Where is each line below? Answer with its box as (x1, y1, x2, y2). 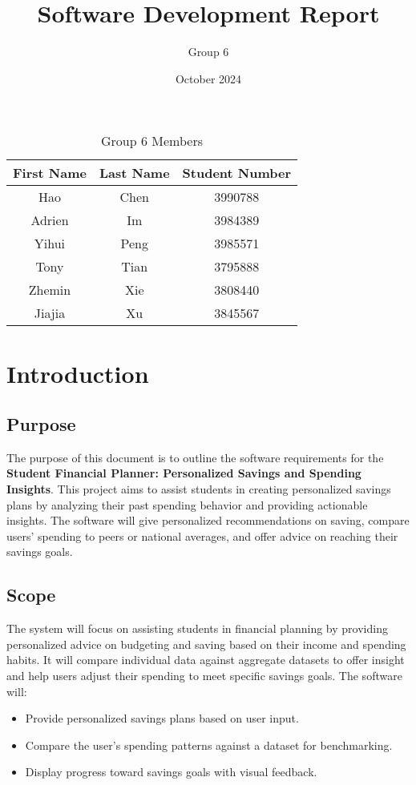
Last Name (99, 163, 170, 183)
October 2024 (175, 70, 242, 87)
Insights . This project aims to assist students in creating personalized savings (6, 481, 391, 497)
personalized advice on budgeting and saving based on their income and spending (6, 635, 406, 652)
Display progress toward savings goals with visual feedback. (25, 763, 317, 780)
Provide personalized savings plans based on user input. (25, 710, 299, 727)
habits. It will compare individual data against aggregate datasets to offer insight (6, 651, 405, 668)
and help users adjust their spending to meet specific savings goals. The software (6, 667, 402, 684)
